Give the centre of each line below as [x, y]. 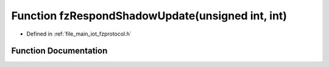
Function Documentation [59, 51]
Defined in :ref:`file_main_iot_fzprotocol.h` [79, 34]
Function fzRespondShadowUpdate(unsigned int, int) [149, 16]
